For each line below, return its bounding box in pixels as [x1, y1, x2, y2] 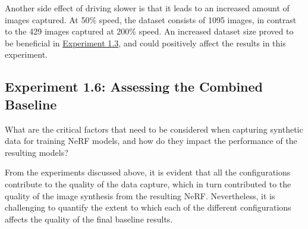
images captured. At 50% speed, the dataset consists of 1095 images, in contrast [5, 13, 297, 26]
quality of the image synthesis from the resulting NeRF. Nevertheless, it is [5, 189, 275, 202]
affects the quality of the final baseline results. [5, 212, 173, 225]
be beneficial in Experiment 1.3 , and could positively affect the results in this [5, 36, 286, 49]
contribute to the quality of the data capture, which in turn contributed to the [5, 177, 291, 190]
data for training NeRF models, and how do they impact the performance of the [5, 134, 297, 147]
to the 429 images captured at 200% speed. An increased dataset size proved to [5, 25, 294, 37]
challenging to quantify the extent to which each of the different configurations [5, 201, 291, 214]
